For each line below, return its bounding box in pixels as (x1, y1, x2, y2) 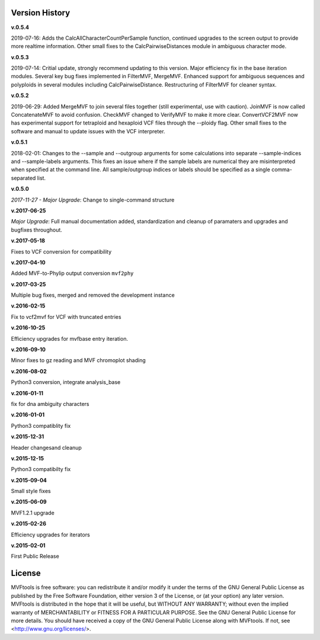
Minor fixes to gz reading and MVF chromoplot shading (11, 357, 146, 364)
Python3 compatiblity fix (11, 422, 71, 429)
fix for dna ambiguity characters (11, 400, 89, 407)
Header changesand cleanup (11, 444, 82, 451)
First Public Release (11, 553, 59, 560)
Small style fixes (11, 488, 51, 495)
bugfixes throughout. (11, 226, 62, 233)
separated (11, 174, 36, 181)
